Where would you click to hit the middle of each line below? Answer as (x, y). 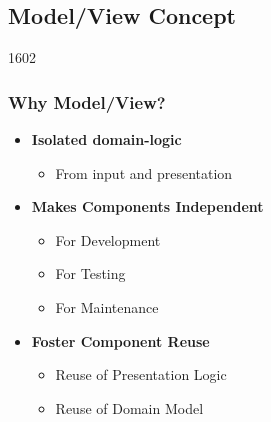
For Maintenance (107, 306)
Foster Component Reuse (120, 340)
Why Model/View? (87, 101)
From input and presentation (144, 172)
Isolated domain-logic (106, 139)
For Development (108, 239)
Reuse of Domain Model (129, 407)
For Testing (90, 273)
